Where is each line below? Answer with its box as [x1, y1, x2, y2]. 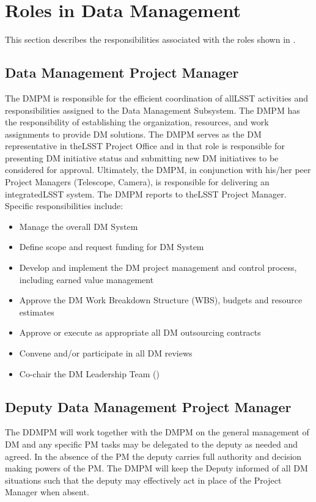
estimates [19, 305, 54, 318]
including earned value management [19, 273, 154, 286]
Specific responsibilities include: [5, 199, 123, 212]
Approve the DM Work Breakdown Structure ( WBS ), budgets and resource [19, 293, 303, 306]
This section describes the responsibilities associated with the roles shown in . [5, 33, 296, 46]
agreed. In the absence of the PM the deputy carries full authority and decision [5, 449, 302, 462]
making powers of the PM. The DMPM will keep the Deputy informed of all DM [5, 462, 308, 474]
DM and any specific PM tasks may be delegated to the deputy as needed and [5, 438, 298, 450]
